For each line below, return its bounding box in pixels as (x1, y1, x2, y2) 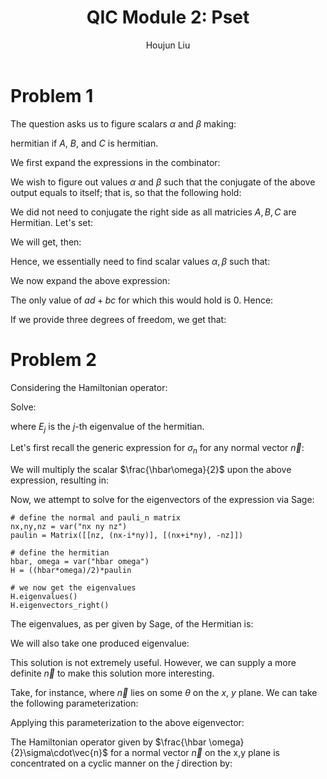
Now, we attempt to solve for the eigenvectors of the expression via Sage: (10, 494, 315, 506)
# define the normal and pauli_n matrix (10, 513, 182, 523)
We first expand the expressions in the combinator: (10, 156, 221, 168)
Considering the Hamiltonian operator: (10, 381, 168, 393)
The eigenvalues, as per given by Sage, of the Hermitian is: (10, 618, 254, 630)
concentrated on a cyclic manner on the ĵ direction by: (10, 757, 233, 770)
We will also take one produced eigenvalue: (10, 637, 190, 650)
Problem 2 (10, 348, 97, 371)
